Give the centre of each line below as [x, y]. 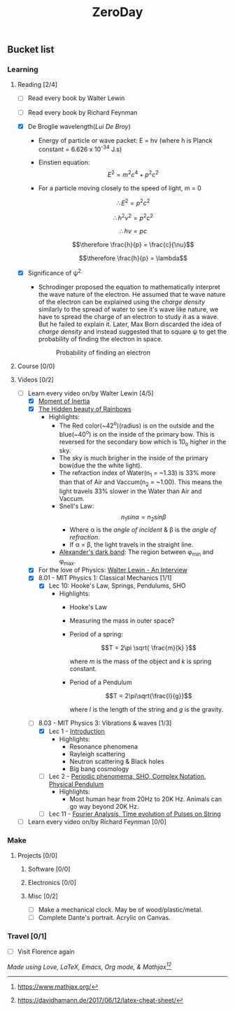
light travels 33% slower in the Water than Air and [130, 491]
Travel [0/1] [27, 936]
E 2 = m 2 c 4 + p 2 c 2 [133, 174]
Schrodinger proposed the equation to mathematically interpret [129, 287]
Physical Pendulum [76, 784]
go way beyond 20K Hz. [104, 806]
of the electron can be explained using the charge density [122, 302]
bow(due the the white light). [101, 465]
